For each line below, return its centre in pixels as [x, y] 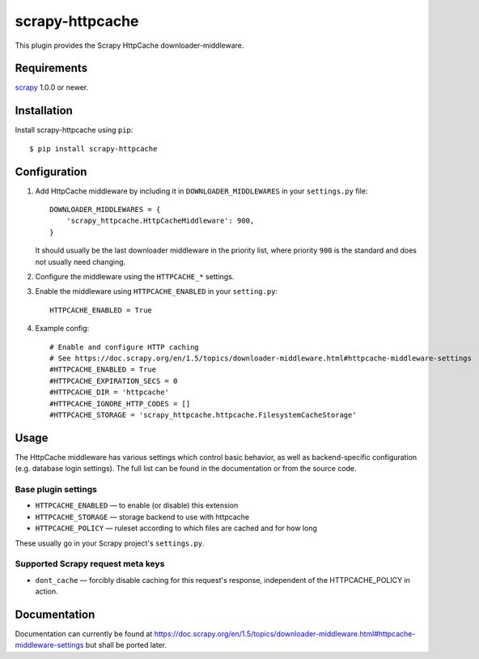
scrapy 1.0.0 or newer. [52, 87]
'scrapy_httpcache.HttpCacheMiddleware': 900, [160, 221]
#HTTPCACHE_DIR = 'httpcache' [110, 392]
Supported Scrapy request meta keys [90, 564]
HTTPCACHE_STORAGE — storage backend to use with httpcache [142, 517]
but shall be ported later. [126, 645]
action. [47, 592]
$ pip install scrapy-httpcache [93, 149]
